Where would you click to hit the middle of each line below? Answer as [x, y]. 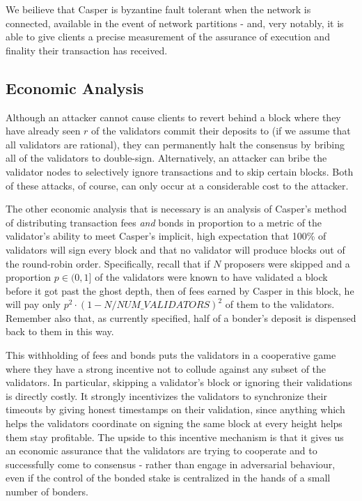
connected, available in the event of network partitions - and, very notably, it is [175, 23]
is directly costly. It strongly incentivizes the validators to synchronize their [166, 395]
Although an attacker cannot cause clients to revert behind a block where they [173, 117]
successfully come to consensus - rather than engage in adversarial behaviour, [171, 464]
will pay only [33, 304]
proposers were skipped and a [287, 263]
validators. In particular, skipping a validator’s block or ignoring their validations [179, 382]
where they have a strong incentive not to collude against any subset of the [166, 368]
